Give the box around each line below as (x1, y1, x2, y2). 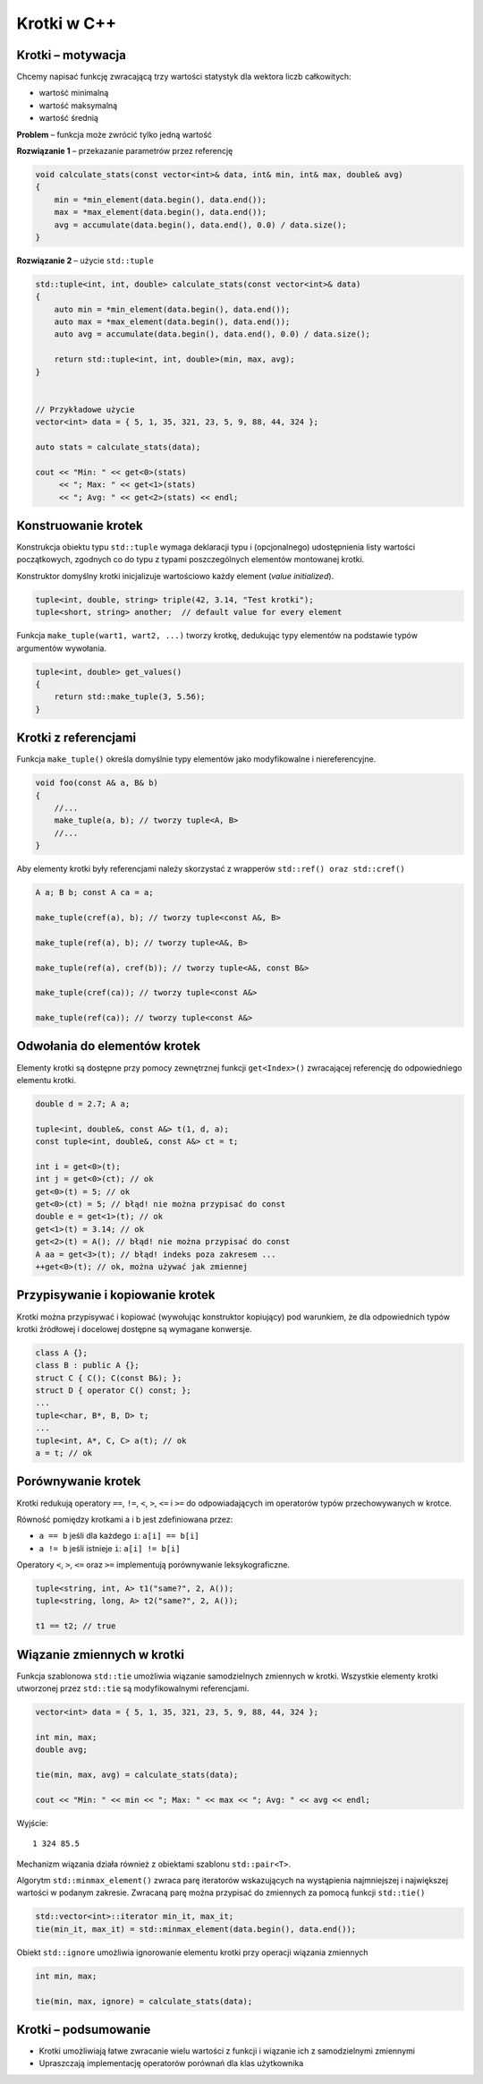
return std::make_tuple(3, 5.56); (54, 692, 206, 702)
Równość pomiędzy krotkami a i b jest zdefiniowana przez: (16, 1514, 233, 1525)
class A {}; (35, 1347, 89, 1358)
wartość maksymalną (38, 99, 118, 111)
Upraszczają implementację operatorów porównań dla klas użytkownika (38, 2058, 304, 2069)
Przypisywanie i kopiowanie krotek (16, 1287, 216, 1302)
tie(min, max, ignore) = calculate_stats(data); (35, 1996, 253, 2006)
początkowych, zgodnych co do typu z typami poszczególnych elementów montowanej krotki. (16, 554, 365, 565)
